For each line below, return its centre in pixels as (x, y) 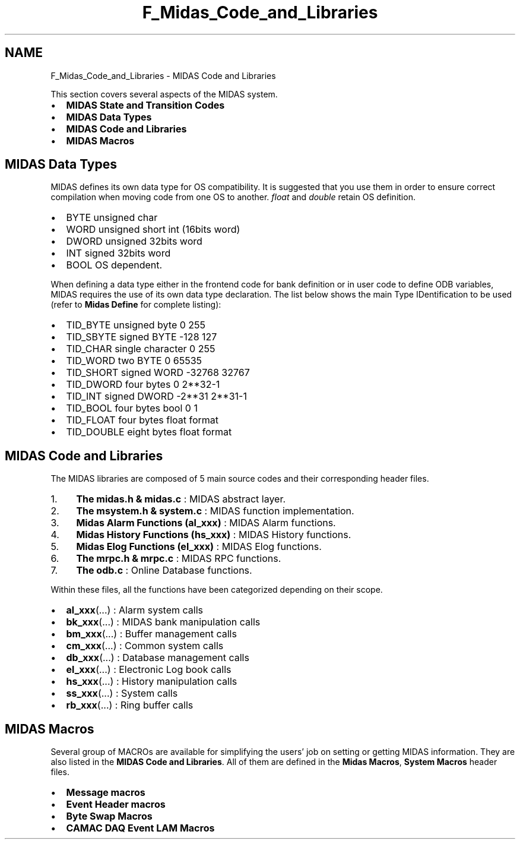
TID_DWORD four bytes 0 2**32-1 (143, 385)
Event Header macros (116, 805)
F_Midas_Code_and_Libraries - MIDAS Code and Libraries (163, 75)
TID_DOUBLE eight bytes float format (149, 432)
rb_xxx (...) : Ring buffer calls (130, 705)
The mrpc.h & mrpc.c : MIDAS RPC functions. (179, 559)
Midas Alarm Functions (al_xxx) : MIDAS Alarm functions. (206, 523)
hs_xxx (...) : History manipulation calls (152, 682)
